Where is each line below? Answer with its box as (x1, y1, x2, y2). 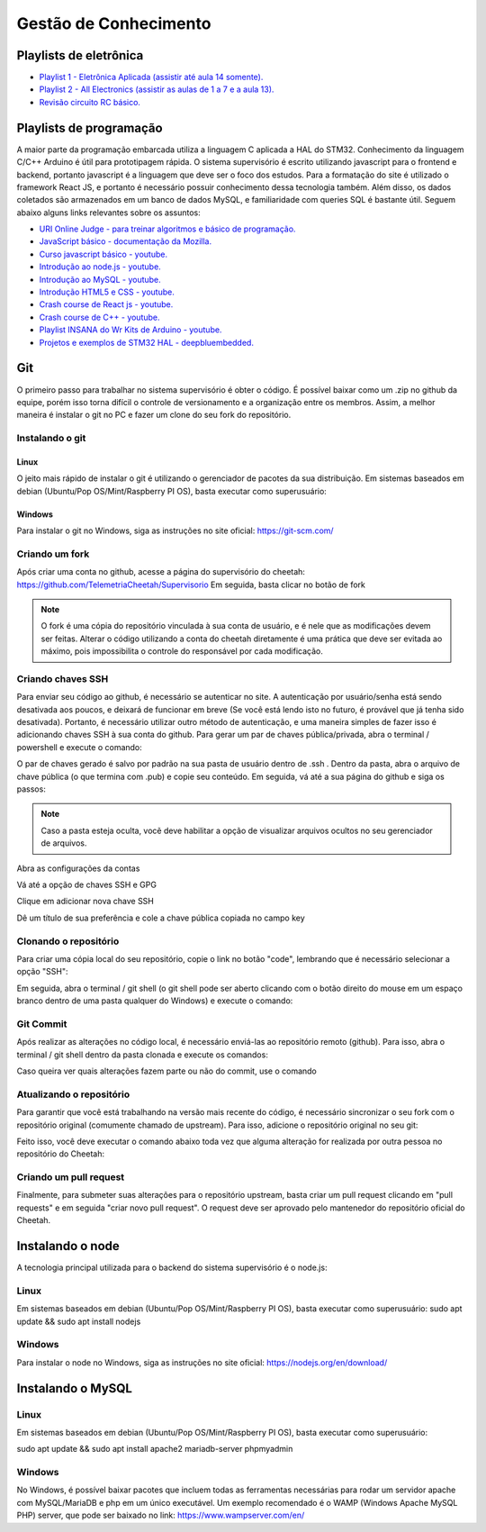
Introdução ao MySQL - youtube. (39, 274, 161, 285)
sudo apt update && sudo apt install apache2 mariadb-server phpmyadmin (16, 1444, 293, 1455)
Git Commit (16, 1018, 67, 1030)
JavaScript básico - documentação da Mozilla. (39, 236, 212, 247)
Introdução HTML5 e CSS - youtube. (39, 286, 175, 297)
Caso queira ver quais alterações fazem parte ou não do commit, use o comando (16, 1065, 317, 1076)
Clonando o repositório (16, 935, 120, 947)
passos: (16, 784, 47, 794)
